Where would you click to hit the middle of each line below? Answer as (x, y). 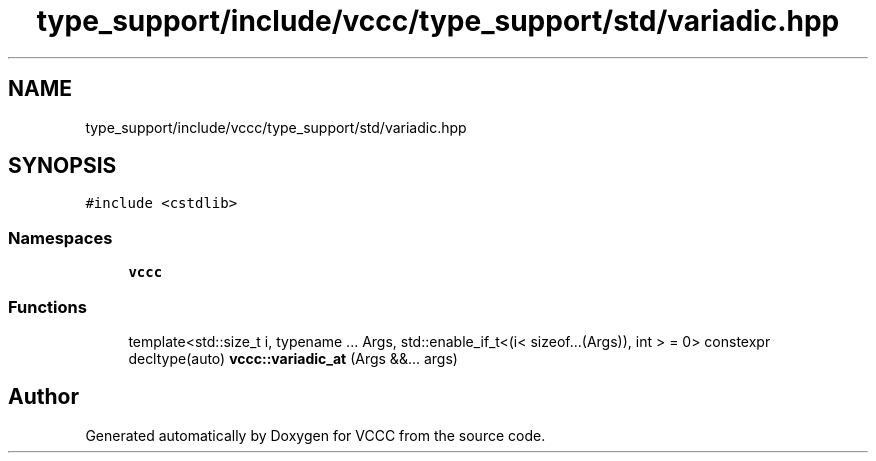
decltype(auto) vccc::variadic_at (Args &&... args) (293, 358)
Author (43, 397)
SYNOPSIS (62, 166)
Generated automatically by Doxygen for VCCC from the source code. (315, 435)
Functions (47, 306)
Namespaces (60, 237)
